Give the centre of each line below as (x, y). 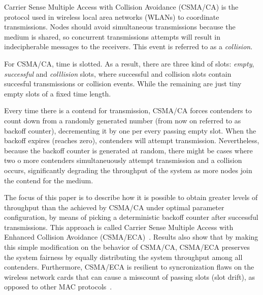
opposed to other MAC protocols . (58, 287)
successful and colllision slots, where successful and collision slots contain (118, 73)
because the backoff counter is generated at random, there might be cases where (128, 150)
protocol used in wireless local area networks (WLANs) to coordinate (112, 17)
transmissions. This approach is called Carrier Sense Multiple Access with (119, 227)
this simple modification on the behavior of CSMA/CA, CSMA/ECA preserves (127, 247)
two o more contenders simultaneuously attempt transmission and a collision (123, 160)
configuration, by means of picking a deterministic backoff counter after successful (131, 217)
